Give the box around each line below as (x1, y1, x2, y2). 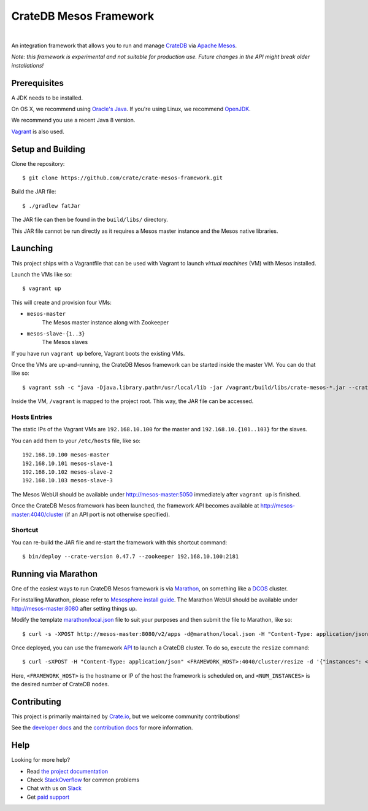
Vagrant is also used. (11, 128, 64, 135)
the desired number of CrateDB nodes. (11, 681, 110, 688)
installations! (11, 61, 44, 69)
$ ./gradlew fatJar (22, 202, 81, 209)
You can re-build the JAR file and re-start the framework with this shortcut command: (11, 538, 228, 546)
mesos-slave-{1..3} (26, 330, 85, 337)
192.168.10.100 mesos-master (22, 452, 110, 458)
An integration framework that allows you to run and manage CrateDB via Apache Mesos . (11, 42, 237, 49)
